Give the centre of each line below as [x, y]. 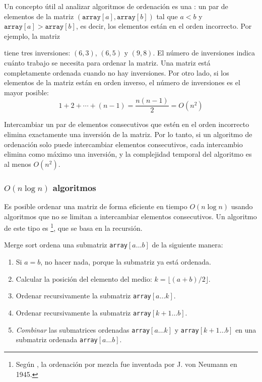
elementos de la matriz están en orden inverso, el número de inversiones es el [122, 82]
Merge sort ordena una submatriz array [66, 245]
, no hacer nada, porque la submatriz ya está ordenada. [126, 262]
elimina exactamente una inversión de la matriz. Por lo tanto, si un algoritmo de [128, 134]
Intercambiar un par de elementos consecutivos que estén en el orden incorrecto [127, 124]
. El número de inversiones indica [204, 53]
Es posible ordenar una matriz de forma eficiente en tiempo [96, 206]
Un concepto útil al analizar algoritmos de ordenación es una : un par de [116, 6]
